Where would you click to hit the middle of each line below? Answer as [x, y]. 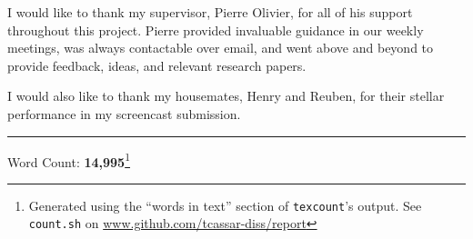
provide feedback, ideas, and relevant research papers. [157, 65]
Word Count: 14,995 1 [69, 160]
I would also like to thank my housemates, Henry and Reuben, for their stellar [226, 96]
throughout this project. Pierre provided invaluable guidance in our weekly [216, 30]
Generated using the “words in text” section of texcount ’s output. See [225, 205]
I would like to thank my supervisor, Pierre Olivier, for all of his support [210, 12]
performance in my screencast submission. [124, 113]
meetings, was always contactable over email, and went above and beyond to [221, 48]
